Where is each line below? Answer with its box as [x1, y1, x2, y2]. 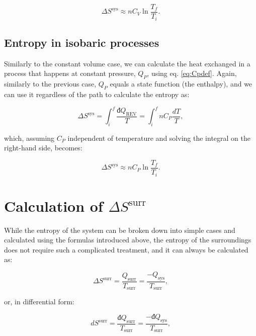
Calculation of [4, 195, 103, 216]
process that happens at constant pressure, [4, 68, 136, 78]
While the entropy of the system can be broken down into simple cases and [4, 224, 235, 235]
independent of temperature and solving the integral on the [67, 132, 250, 143]
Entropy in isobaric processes [4, 34, 159, 50]
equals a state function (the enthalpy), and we [110, 78, 252, 89]
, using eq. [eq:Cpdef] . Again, [147, 68, 237, 78]
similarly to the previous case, [4, 78, 97, 89]
